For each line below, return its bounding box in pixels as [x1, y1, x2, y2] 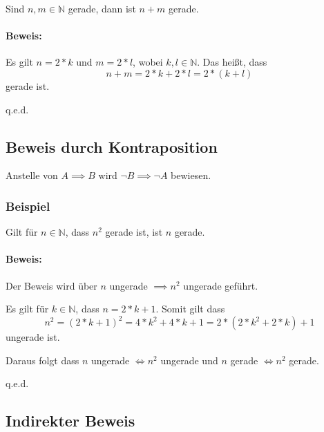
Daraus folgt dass [6, 353, 79, 367]
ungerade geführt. [183, 278, 258, 292]
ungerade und [160, 353, 218, 367]
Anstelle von [6, 168, 58, 182]
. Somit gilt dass [155, 301, 225, 316]
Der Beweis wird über [6, 278, 97, 292]
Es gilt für [6, 301, 49, 316]
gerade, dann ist [68, 1, 136, 15]
